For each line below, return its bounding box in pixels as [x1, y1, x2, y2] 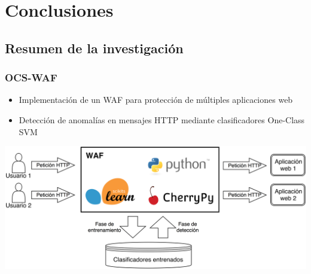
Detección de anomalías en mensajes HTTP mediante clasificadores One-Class [19, 113, 305, 126]
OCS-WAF [5, 70, 57, 85]
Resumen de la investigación [5, 38, 184, 57]
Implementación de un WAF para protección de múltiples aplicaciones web [19, 93, 293, 106]
